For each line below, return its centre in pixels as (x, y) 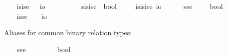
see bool (44, 49)
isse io (32, 16)
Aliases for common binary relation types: (68, 32)
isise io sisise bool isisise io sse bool (120, 6)
